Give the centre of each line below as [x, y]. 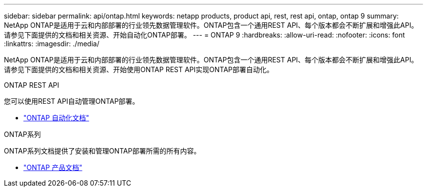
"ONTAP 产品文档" [53, 167]
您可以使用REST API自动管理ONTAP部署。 [72, 101]
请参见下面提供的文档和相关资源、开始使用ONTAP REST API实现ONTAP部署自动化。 [139, 69]
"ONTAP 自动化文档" [56, 118]
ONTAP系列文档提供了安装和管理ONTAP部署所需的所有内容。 [102, 151]
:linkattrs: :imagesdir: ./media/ [52, 44]
